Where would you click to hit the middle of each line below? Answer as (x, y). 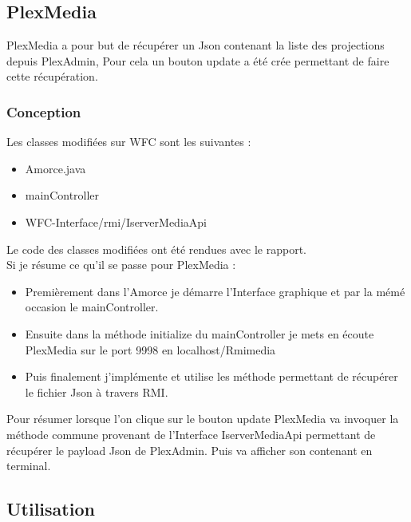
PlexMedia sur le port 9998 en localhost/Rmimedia (150, 349)
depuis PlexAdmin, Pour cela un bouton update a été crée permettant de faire (198, 60)
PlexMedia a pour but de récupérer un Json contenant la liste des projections (196, 45)
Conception (44, 111)
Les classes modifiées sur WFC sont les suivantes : (129, 142)
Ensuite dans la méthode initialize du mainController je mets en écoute (200, 333)
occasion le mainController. (92, 307)
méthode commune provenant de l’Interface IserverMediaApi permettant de (191, 434)
